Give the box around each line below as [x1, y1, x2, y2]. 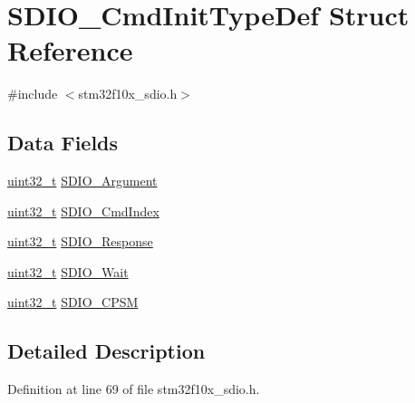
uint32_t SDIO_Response [7, 232, 153, 251]
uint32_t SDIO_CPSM [7, 293, 139, 312]
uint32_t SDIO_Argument [7, 171, 158, 190]
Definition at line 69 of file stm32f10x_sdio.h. [7, 379, 260, 398]
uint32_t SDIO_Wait [7, 262, 129, 281]
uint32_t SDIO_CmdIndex [7, 201, 159, 220]
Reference [7, 32, 133, 69]
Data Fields [7, 129, 119, 157]
